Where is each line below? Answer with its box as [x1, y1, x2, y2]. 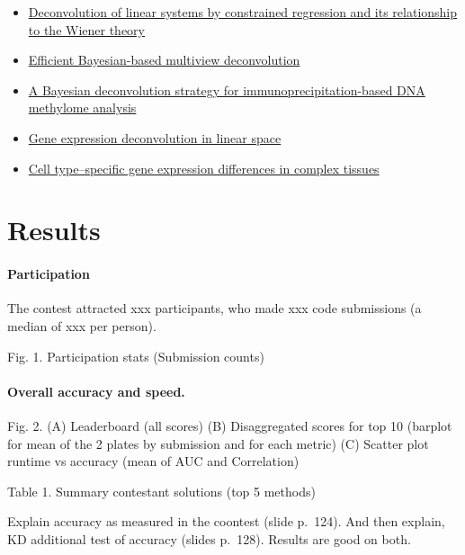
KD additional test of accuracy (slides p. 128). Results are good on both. [7, 529, 411, 548]
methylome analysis [28, 98, 137, 117]
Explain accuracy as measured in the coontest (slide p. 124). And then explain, [7, 512, 445, 531]
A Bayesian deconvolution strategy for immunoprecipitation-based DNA [28, 80, 425, 99]
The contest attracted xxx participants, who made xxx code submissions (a [7, 299, 422, 318]
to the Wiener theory [28, 20, 145, 39]
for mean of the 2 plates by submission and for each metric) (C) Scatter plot [7, 434, 429, 452]
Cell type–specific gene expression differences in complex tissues [28, 158, 380, 177]
